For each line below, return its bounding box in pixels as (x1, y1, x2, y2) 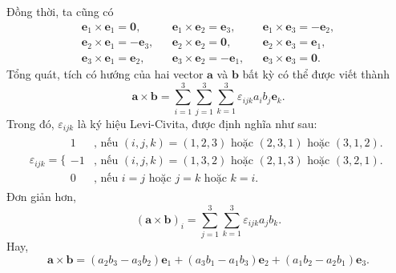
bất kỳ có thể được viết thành (242, 66, 390, 82)
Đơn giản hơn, (6, 188, 76, 205)
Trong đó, (6, 114, 55, 131)
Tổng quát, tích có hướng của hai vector (6, 66, 204, 82)
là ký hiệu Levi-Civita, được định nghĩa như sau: (77, 114, 317, 131)
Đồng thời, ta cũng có (6, 3, 114, 19)
